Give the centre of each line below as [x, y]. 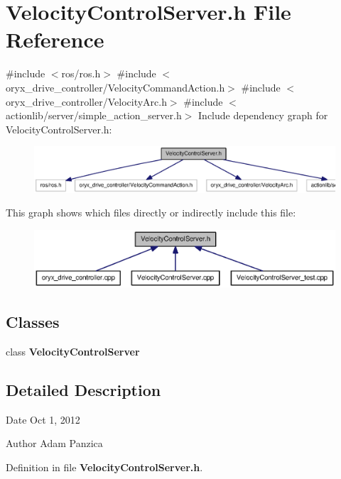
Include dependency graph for [263, 115]
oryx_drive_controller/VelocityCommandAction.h [115, 87]
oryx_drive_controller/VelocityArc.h [86, 101]
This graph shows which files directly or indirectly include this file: [151, 213]
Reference [55, 39]
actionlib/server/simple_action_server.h [94, 115]
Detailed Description [83, 389]
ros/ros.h [81, 73]
